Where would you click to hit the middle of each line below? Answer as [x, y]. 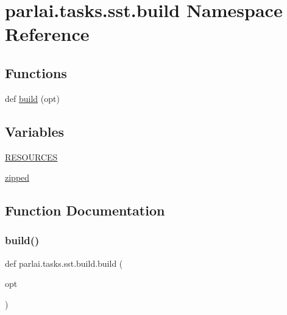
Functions [36, 72]
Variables [35, 131]
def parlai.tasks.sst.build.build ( [64, 263]
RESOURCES [31, 157]
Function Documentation [85, 210]
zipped [17, 177]
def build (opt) [32, 98]
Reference [47, 34]
